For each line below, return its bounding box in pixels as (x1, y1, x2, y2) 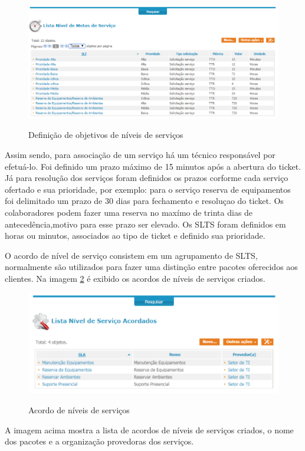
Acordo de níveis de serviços (28, 404, 130, 416)
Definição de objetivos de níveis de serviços (28, 129, 183, 141)
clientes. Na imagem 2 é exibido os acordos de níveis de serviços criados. (5, 272, 265, 285)
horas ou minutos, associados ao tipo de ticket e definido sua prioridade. (5, 229, 265, 242)
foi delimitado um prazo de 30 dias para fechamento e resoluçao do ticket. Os (5, 195, 284, 207)
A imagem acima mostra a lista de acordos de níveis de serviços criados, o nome (5, 423, 294, 436)
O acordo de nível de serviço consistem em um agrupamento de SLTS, (5, 249, 258, 261)
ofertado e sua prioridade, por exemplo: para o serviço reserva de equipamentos (5, 183, 291, 195)
